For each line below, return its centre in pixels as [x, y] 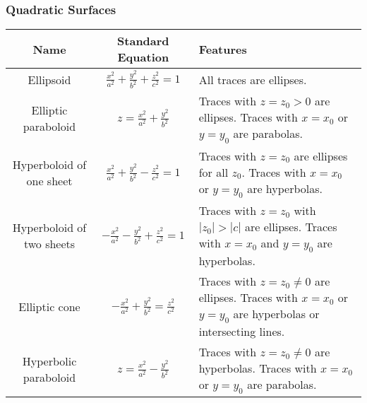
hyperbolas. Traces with [258, 368]
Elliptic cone [49, 306]
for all [213, 172]
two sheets [49, 243]
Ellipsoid [49, 79]
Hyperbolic [49, 361]
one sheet [49, 181]
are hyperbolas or [276, 313]
